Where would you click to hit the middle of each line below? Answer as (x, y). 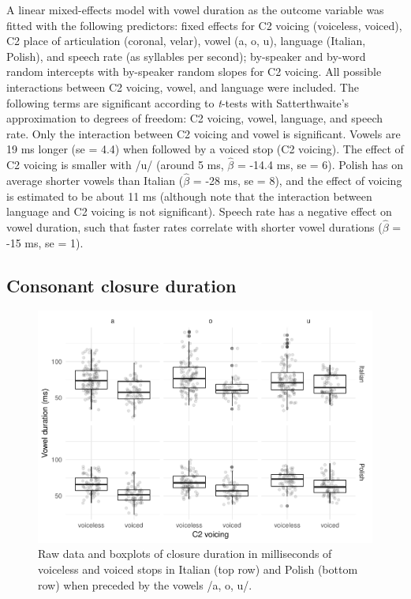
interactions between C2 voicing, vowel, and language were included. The (183, 87)
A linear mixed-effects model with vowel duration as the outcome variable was (195, 9)
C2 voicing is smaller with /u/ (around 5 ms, (115, 165)
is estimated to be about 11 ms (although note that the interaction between (189, 196)
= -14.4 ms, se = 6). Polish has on (320, 165)
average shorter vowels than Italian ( (95, 180)
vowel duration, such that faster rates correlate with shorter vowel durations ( (194, 226)
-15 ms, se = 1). (45, 242)
